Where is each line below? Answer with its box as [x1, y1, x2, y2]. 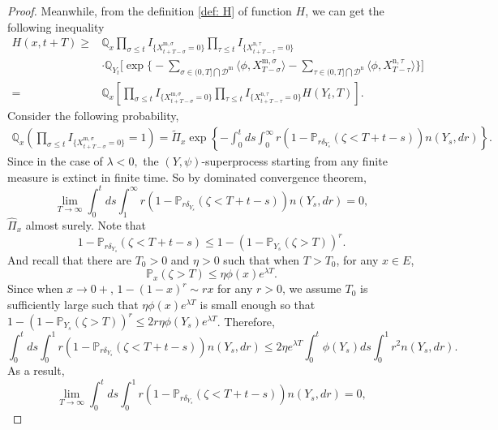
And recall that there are [7, 251, 131, 268]
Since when [7, 280, 63, 297]
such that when [223, 251, 300, 268]
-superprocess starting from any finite [201, 153, 388, 170]
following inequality [7, 18, 105, 35]
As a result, [7, 362, 65, 379]
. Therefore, [217, 312, 275, 329]
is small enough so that [200, 295, 316, 312]
